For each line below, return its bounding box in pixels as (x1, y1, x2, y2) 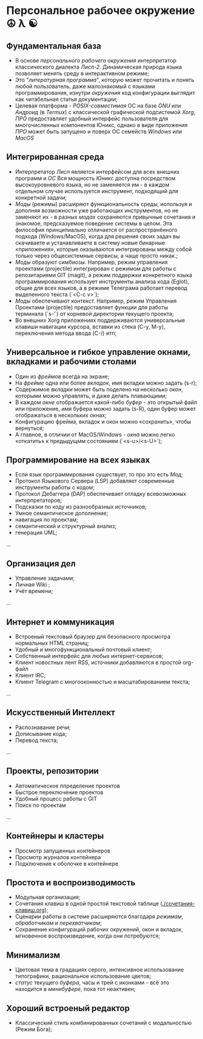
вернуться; (15, 424, 44, 431)
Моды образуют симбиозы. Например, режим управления (15, 258, 168, 266)
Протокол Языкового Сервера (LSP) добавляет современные (15, 478, 175, 485)
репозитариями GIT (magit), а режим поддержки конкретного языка (15, 271, 193, 278)
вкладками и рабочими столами (6, 357, 136, 367)
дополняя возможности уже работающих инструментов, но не (15, 207, 179, 214)
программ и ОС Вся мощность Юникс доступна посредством (15, 174, 176, 182)
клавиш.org (15, 907, 45, 914)
